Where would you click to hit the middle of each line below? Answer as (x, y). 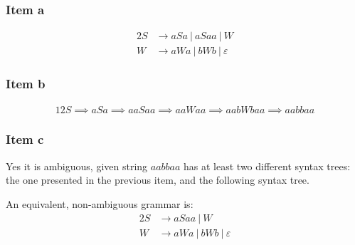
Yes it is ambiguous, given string (77, 166)
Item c (25, 139)
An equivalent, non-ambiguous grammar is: (100, 203)
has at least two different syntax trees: (267, 166)
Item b (26, 84)
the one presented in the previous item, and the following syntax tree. (158, 180)
